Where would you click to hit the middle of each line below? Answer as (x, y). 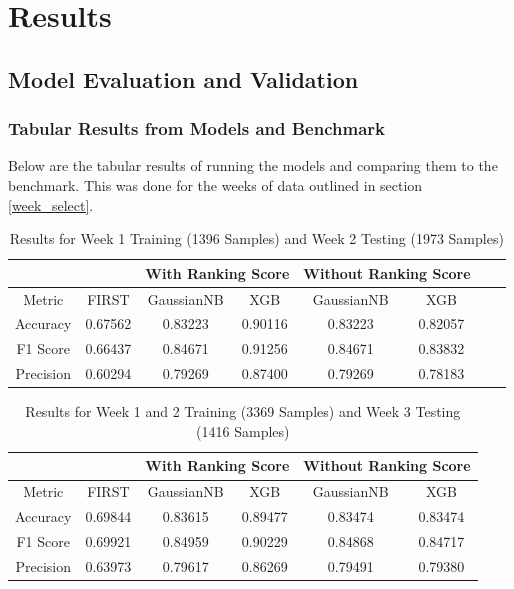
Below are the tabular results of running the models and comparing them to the (253, 165)
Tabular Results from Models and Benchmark (196, 128)
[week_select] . (51, 204)
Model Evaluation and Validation (183, 78)
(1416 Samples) (243, 430)
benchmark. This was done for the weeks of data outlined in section (215, 184)
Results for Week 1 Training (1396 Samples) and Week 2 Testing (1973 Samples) (256, 238)
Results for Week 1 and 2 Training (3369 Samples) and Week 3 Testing (243, 411)
